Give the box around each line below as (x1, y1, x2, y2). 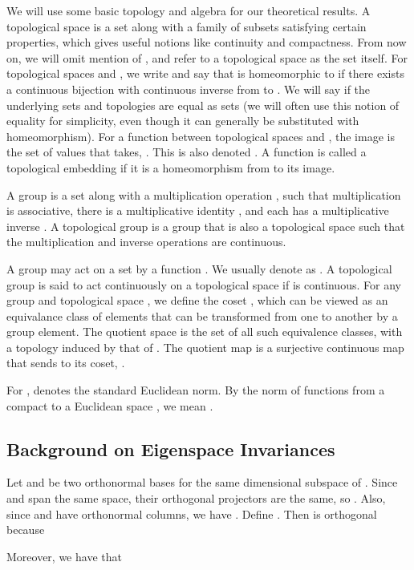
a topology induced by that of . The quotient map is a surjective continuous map (6, 338, 404, 355)
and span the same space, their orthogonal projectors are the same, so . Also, (6, 490, 386, 507)
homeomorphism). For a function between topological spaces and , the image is (6, 127, 395, 144)
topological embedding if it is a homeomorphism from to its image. (6, 159, 335, 176)
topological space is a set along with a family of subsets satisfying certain (6, 18, 367, 34)
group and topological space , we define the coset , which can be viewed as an (6, 292, 388, 309)
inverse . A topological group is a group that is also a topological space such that (6, 217, 405, 234)
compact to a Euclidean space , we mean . (6, 397, 213, 414)
